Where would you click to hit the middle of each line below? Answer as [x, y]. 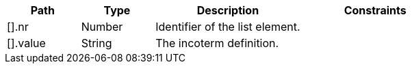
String [96, 43]
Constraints [375, 10]
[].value [26, 43]
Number [102, 27]
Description [228, 10]
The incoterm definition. [217, 43]
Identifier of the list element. [228, 27]
